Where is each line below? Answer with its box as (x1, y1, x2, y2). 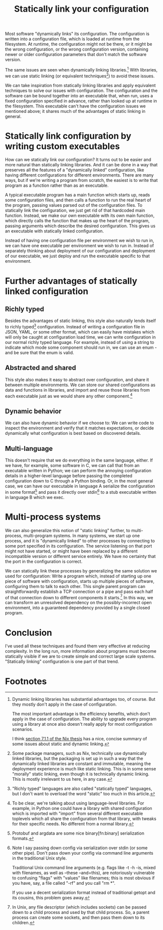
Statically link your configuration (14, 3, 149, 15)
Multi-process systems (5, 512, 101, 522)
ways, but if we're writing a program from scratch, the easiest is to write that (5, 178, 158, 183)
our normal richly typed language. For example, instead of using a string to (5, 340, 154, 345)
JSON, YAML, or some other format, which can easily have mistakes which (5, 329, 154, 335)
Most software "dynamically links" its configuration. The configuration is (5, 31, 149, 37)
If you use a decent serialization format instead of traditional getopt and (12, 890, 156, 895)
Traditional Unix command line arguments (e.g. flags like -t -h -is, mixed (12, 865, 156, 871)
